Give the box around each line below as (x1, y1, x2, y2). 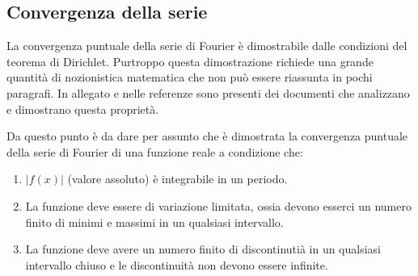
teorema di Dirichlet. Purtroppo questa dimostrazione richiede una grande (6, 52, 374, 69)
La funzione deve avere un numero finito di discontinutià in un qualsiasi (25, 240, 382, 257)
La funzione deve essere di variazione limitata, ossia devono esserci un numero (25, 197, 412, 214)
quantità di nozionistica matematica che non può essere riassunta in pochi (6, 69, 373, 86)
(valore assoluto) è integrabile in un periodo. (67, 170, 288, 187)
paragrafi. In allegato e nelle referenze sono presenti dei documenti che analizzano (6, 84, 410, 101)
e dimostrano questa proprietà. (6, 100, 159, 117)
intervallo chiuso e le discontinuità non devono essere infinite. (25, 256, 328, 273)
